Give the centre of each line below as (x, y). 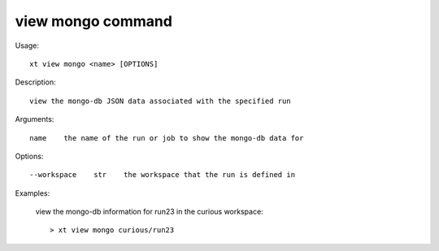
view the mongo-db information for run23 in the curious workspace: (149, 212)
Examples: (33, 193)
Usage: (27, 45)
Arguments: (35, 119)
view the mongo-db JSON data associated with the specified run (161, 101)
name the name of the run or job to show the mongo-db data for (167, 138)
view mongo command (93, 21)
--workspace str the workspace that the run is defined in (163, 175)
